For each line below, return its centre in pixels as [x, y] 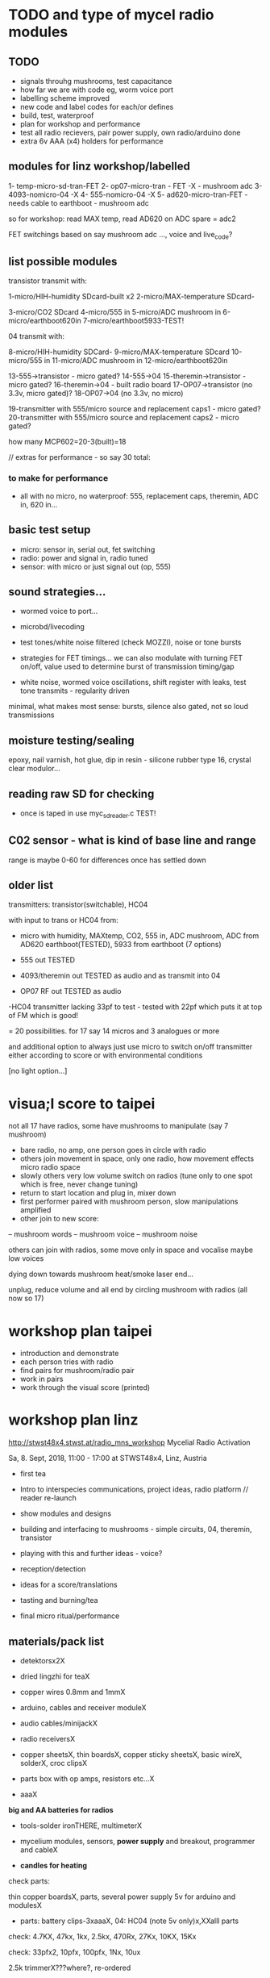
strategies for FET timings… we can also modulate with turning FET [131, 658]
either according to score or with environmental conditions [106, 1055]
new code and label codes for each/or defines [97, 107]
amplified [35, 1210]
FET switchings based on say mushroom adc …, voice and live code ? [120, 235]
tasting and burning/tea [59, 1600]
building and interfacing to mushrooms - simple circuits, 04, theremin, [136, 1529]
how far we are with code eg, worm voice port [97, 90]
